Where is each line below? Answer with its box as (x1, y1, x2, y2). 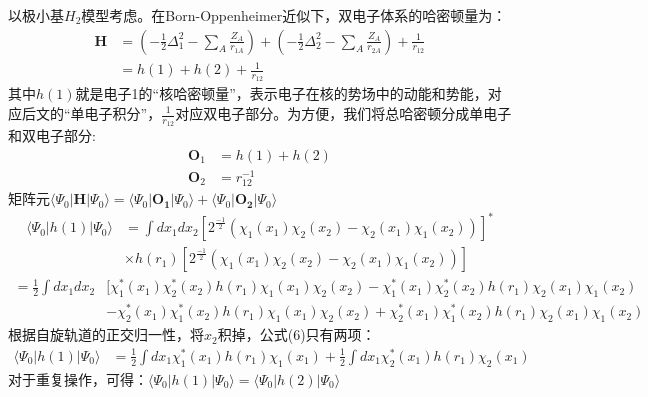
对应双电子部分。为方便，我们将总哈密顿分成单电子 (175, 103, 512, 123)
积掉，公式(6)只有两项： (217, 324, 376, 345)
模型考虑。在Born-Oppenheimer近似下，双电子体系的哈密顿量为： (81, 5, 507, 25)
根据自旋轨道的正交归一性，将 (8, 324, 204, 345)
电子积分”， (84, 103, 162, 123)
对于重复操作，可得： (8, 368, 148, 389)
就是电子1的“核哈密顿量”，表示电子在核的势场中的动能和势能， (75, 83, 488, 104)
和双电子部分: (8, 125, 96, 146)
